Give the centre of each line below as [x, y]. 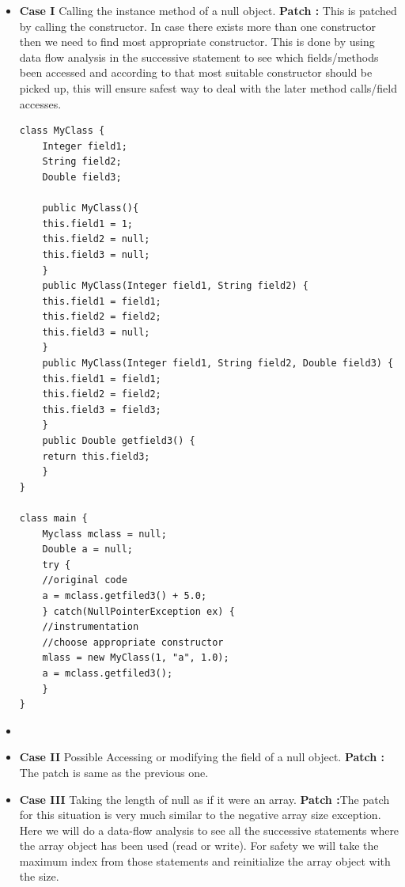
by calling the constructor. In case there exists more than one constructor [197, 26]
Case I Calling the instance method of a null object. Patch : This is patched [208, 10]
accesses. [40, 103]
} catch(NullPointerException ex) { [138, 611]
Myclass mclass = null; [104, 534]
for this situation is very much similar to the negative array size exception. [200, 815]
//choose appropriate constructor [133, 642]
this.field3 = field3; [102, 409]
